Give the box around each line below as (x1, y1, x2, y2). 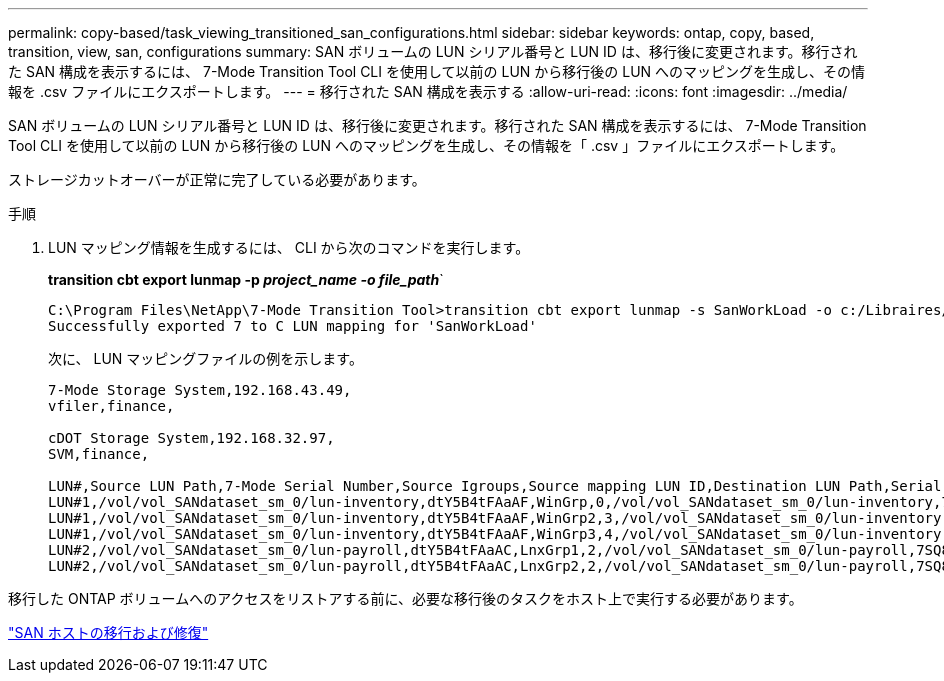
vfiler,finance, (48, 398, 175, 414)
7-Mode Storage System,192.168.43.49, (48, 382, 352, 398)
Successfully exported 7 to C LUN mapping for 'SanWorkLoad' (48, 318, 537, 334)
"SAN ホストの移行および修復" (8, 624, 209, 641)
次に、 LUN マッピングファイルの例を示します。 (48, 350, 363, 367)
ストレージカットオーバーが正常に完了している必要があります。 (8, 171, 426, 188)
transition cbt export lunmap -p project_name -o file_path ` (48, 271, 444, 288)
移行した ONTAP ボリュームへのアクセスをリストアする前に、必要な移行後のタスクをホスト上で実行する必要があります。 (8, 590, 803, 607)
